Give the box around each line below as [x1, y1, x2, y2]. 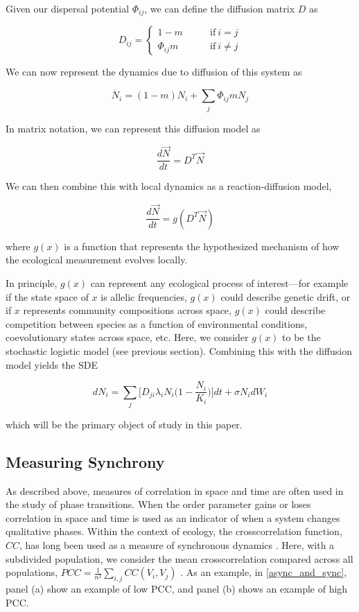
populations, [6, 565, 58, 579]
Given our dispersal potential [6, 1, 130, 15]
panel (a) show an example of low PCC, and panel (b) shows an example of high [6, 582, 348, 596]
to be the [282, 330, 321, 344]
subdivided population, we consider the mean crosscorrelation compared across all [6, 551, 353, 566]
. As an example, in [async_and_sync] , [180, 565, 347, 579]
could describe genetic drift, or [220, 289, 351, 304]
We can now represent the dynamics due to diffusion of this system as [6, 64, 302, 79]
